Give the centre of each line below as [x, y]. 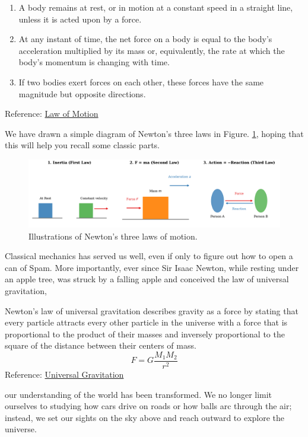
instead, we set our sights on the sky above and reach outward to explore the [145, 417]
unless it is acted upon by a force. [80, 19]
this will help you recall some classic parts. [82, 145]
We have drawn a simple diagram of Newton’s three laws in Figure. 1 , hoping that [154, 133]
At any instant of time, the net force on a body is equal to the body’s [145, 39]
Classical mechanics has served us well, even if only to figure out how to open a [149, 256]
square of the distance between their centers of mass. [101, 345]
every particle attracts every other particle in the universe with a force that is [146, 322]
